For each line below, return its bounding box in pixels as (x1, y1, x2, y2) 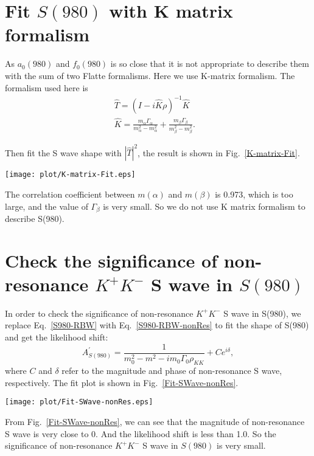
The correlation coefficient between (5, 187, 135, 200)
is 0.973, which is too (215, 187, 293, 200)
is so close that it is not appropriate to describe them (110, 57, 309, 70)
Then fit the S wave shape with (5, 146, 122, 159)
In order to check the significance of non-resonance (5, 306, 194, 319)
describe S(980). (5, 212, 65, 224)
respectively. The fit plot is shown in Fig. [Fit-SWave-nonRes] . (5, 376, 239, 389)
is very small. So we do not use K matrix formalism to (103, 199, 305, 212)
